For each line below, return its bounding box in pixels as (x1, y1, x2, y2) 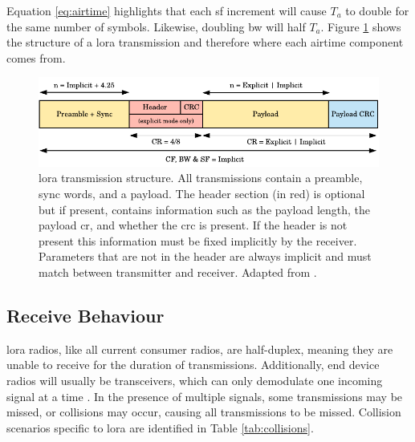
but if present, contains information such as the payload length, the (39, 201, 371, 217)
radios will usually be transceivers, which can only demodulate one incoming (6, 371, 383, 388)
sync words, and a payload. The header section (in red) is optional (39, 185, 365, 201)
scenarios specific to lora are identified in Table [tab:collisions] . (6, 419, 314, 436)
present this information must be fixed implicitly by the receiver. (39, 232, 357, 249)
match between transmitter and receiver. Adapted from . (39, 263, 317, 280)
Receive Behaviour (6, 302, 165, 327)
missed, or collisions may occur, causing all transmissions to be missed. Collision (6, 403, 401, 420)
